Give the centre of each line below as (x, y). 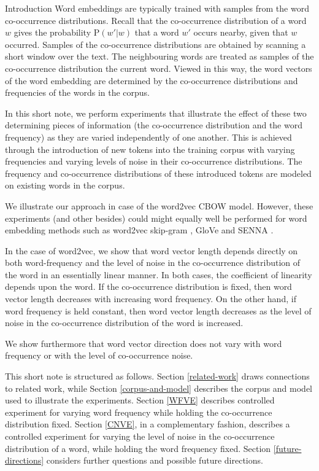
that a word (157, 32)
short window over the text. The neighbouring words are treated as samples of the (159, 56)
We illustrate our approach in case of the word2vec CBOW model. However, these (159, 205)
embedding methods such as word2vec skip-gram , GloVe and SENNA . (139, 230)
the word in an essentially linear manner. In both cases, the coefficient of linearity (159, 274)
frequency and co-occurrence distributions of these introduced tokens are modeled (158, 173)
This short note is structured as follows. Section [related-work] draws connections (157, 376)
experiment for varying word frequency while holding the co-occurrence (139, 412)
